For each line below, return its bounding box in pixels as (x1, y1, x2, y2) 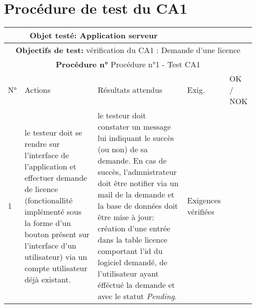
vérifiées (187, 205, 215, 217)
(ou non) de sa (97, 143, 148, 155)
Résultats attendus (97, 84, 162, 96)
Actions (25, 84, 51, 96)
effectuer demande (25, 171, 87, 183)
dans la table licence (97, 234, 167, 246)
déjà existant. (25, 273, 71, 285)
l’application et (25, 160, 76, 172)
